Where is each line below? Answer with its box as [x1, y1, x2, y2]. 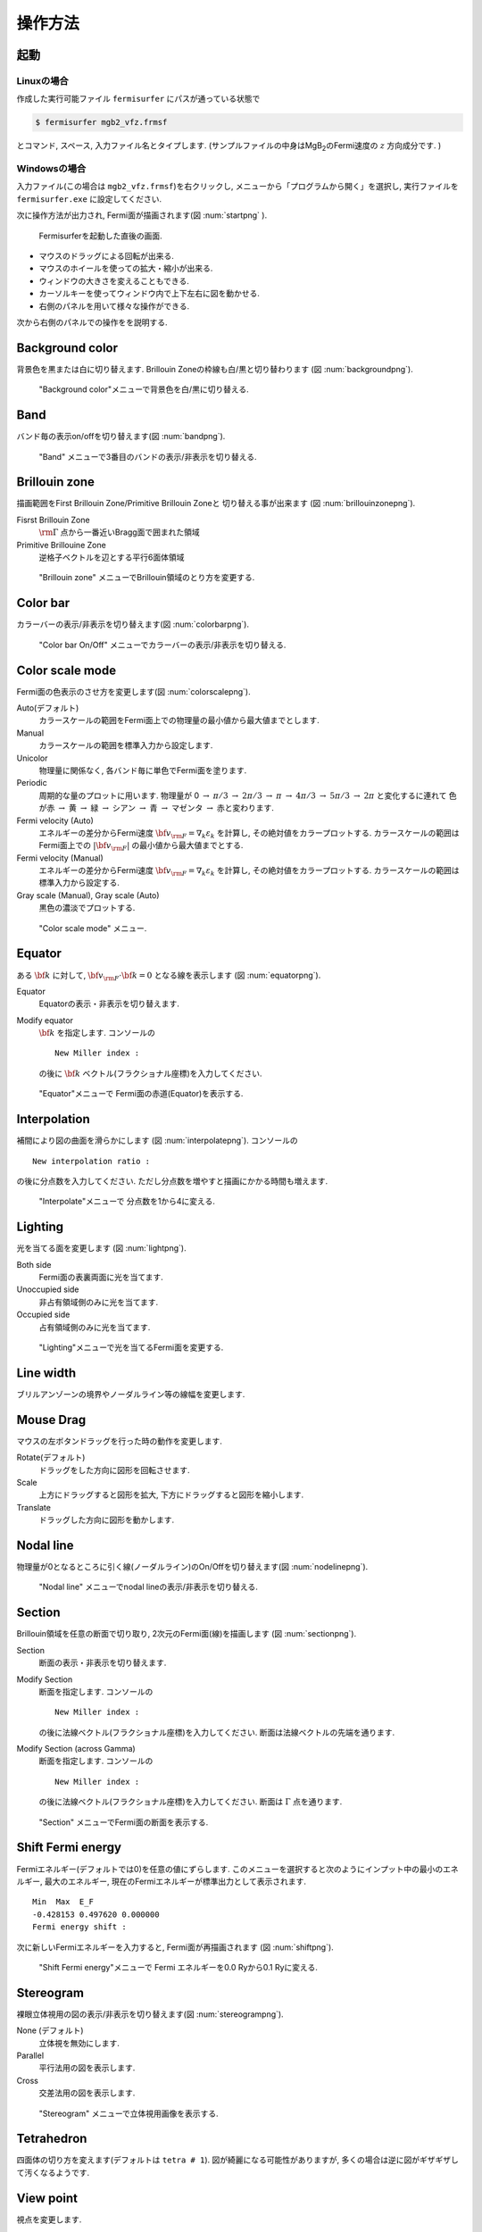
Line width [16, 1365, 77, 1380]
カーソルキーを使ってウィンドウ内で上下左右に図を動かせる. [38, 288, 261, 299]
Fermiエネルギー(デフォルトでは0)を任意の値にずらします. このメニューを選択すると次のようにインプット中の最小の [16, 1863, 444, 1874]
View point [16, 2190, 78, 2205]
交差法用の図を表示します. [38, 2087, 136, 2098]
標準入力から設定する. [38, 878, 120, 888]
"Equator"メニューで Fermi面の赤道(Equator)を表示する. [38, 1088, 244, 1099]
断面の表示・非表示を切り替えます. [38, 1657, 167, 1669]
